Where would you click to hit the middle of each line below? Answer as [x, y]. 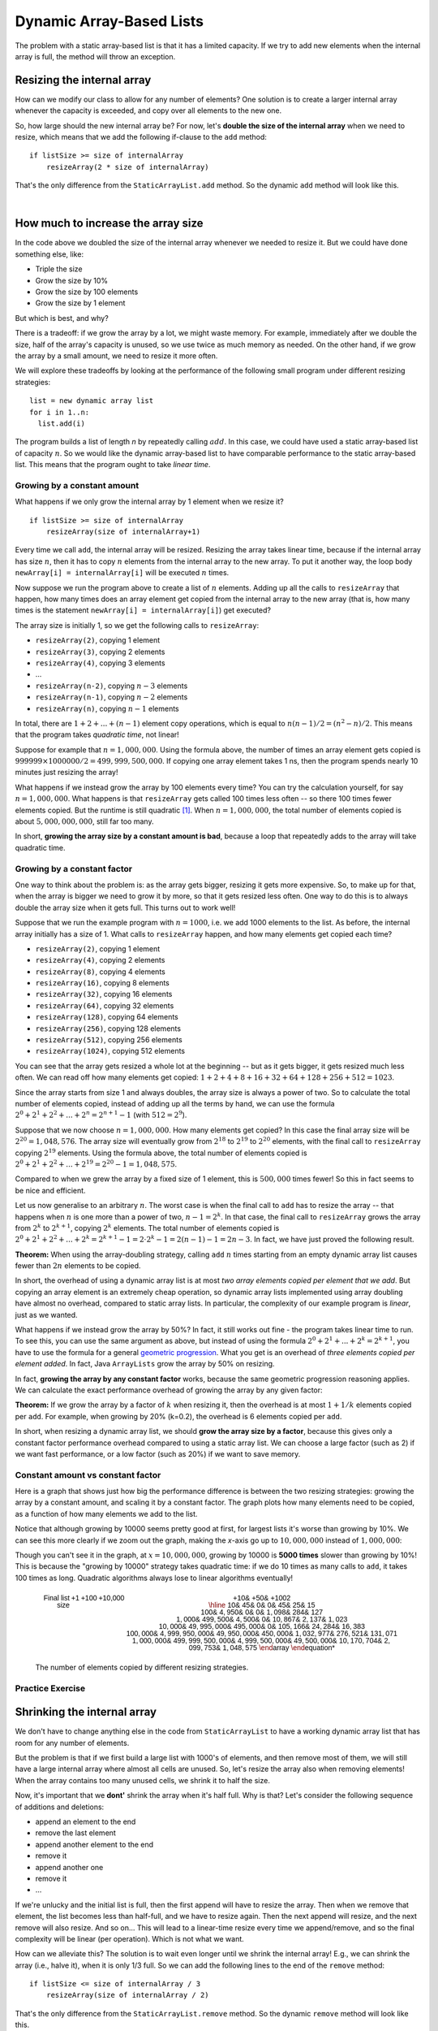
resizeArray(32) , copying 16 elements [104, 994]
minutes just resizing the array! [67, 773]
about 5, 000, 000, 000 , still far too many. [84, 821]
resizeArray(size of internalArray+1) [123, 532]
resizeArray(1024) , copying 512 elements [110, 1051]
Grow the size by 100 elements [87, 292]
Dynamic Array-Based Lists [109, 21]
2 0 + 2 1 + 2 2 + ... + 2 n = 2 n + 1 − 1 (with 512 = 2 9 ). [101, 1115]
